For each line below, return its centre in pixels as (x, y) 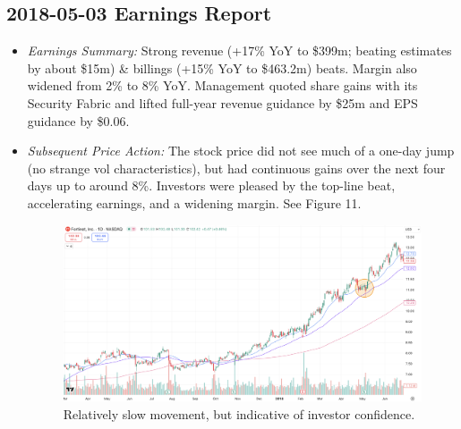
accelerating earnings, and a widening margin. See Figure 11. (194, 202)
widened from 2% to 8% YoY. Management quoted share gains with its (222, 85)
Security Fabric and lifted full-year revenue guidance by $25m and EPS (222, 102)
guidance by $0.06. (78, 120)
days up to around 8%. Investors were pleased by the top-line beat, (211, 185)
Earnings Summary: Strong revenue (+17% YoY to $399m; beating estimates (239, 50)
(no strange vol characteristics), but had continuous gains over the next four (236, 168)
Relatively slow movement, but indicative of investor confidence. (239, 413)
